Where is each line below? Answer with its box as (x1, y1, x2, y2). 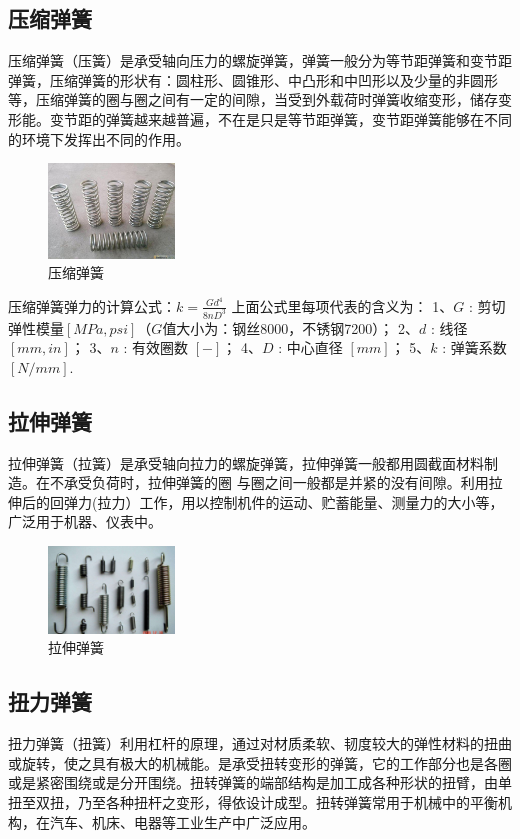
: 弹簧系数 (442, 337, 507, 358)
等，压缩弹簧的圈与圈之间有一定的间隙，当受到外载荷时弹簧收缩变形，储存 (8, 89, 498, 110)
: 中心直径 (278, 337, 343, 358)
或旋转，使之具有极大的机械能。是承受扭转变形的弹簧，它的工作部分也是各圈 (8, 752, 512, 773)
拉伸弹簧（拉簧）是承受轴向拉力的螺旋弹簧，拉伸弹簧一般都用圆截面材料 (8, 452, 484, 473)
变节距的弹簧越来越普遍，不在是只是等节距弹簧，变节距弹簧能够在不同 (49, 108, 512, 129)
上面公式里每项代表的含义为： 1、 (231, 295, 454, 316)
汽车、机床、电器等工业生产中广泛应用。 (49, 811, 316, 832)
